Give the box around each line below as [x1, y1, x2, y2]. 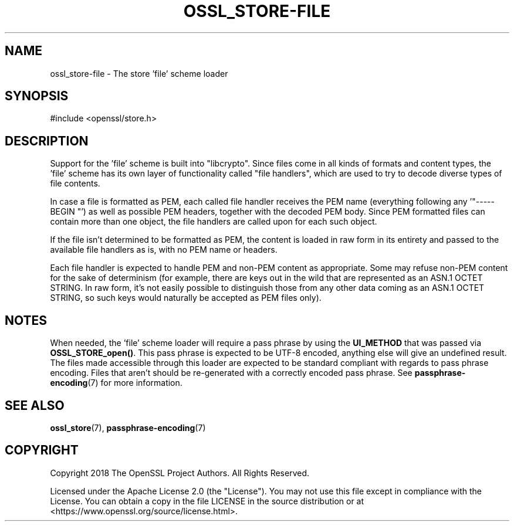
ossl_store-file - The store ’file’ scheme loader [50, 68, 228, 79]
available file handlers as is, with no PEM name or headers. [50, 245, 278, 255]
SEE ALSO [5, 398, 65, 413]
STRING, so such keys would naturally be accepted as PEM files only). [50, 293, 322, 303]
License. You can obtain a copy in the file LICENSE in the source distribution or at [50, 496, 364, 506]
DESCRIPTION [5, 133, 89, 148]
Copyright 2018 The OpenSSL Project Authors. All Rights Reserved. [50, 467, 310, 478]
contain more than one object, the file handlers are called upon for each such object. [50, 216, 377, 227]
